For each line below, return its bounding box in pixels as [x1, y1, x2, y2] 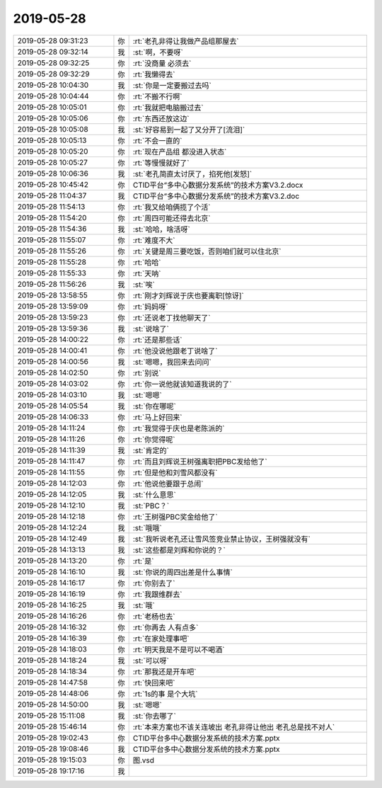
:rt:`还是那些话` [132, 335, 183, 345]
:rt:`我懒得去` [132, 69, 175, 79]
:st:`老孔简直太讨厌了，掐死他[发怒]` [132, 169, 253, 178]
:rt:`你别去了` [132, 578, 175, 588]
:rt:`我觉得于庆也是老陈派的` [132, 423, 225, 433]
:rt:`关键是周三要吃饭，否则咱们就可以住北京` [132, 246, 282, 256]
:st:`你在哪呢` [132, 401, 176, 411]
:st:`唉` [132, 280, 155, 290]
